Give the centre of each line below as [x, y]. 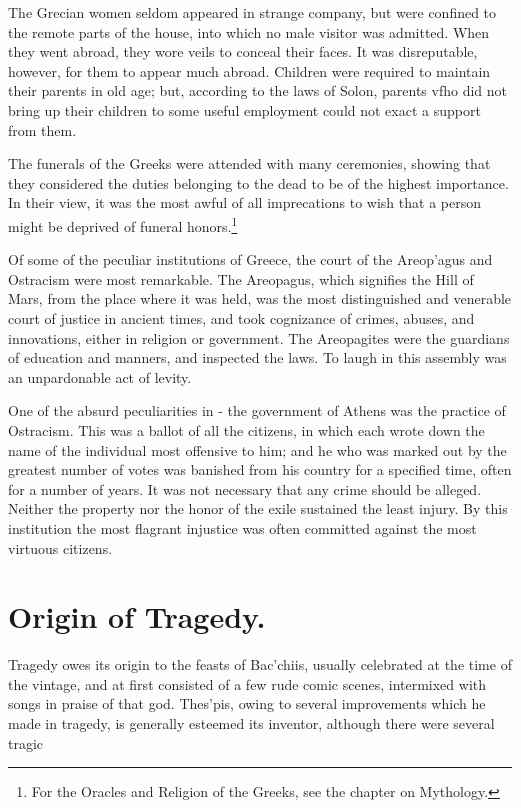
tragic [26, 742]
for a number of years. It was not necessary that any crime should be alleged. [245, 488]
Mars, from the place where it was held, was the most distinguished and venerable [260, 298]
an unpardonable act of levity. [100, 376]
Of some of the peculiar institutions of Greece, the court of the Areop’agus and [250, 259]
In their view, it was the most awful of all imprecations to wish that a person [244, 202]
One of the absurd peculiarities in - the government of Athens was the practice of [257, 410]
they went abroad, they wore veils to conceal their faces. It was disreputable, [243, 51]
